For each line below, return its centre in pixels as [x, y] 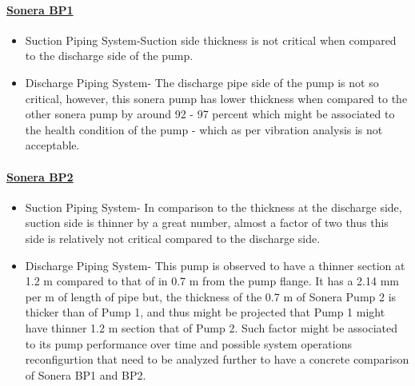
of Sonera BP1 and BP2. [86, 374]
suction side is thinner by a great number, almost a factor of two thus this [207, 223]
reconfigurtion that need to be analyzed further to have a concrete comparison [217, 359]
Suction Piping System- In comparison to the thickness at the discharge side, [213, 207]
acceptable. [52, 145]
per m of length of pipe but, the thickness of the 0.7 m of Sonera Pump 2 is [211, 296]
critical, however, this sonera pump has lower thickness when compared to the [216, 98]
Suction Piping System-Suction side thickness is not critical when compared [211, 40]
